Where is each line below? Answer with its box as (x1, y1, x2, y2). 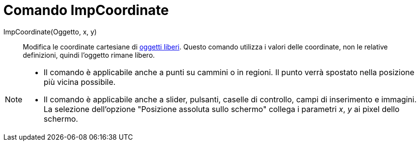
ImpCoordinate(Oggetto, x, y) (3, 27, 97, 36)
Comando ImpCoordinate (3, 2, 169, 18)
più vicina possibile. (44, 77, 116, 87)
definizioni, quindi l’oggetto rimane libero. (23, 50, 155, 59)
